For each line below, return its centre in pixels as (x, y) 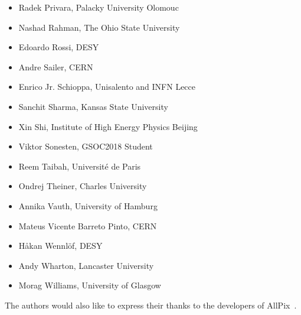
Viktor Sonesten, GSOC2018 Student (86, 146)
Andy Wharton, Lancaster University (86, 265)
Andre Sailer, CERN (56, 66)
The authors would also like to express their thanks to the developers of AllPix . (151, 305)
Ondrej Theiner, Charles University (83, 186)
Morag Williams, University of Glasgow (90, 285)
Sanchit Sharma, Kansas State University (93, 106)
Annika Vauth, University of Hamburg (88, 205)
